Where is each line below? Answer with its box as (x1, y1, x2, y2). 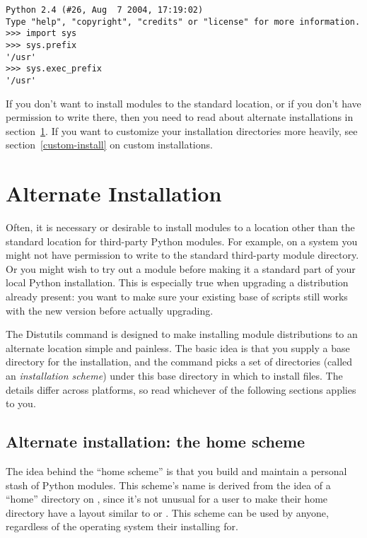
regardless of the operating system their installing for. (6, 519, 238, 534)
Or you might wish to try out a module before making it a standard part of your (6, 261, 356, 276)
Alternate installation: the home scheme (6, 431, 305, 452)
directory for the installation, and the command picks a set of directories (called (6, 354, 353, 369)
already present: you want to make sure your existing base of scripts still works (6, 289, 348, 304)
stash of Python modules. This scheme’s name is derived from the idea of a (6, 477, 331, 492)
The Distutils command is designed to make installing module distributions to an (6, 327, 358, 341)
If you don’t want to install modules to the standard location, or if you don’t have (6, 95, 361, 110)
